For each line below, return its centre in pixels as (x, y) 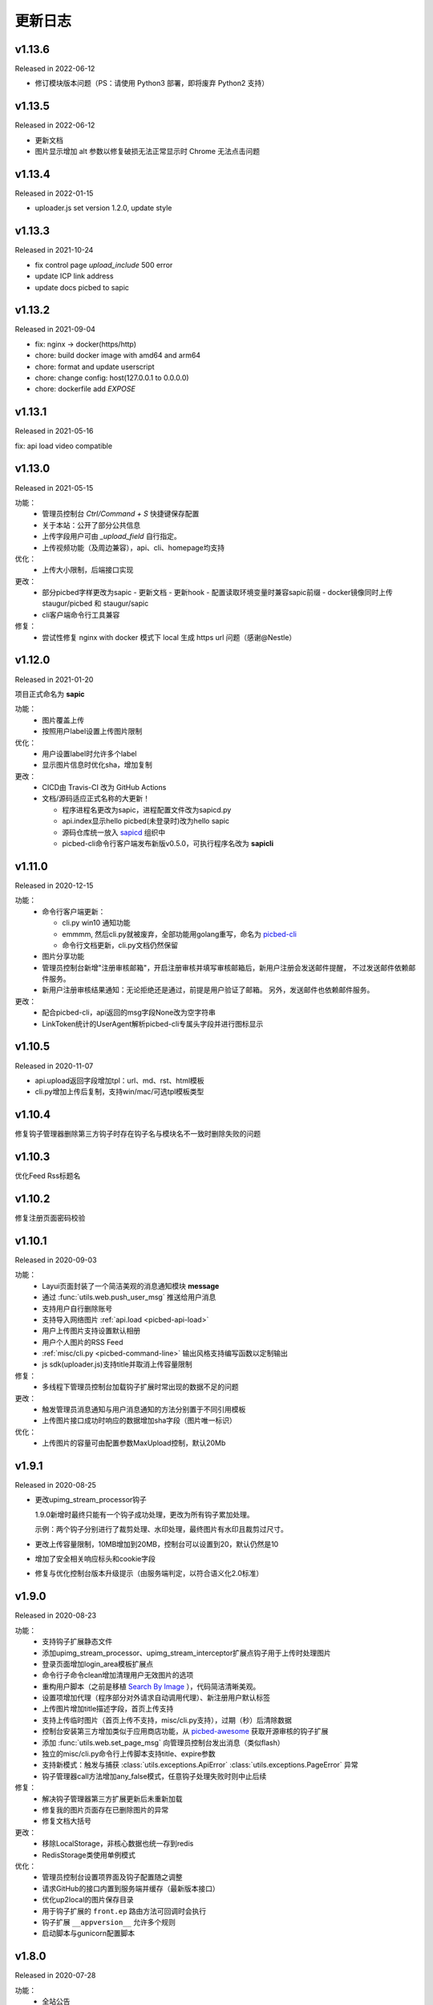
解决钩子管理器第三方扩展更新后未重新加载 (112, 1798)
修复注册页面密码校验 (50, 1218)
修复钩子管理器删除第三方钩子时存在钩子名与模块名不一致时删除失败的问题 (138, 1134)
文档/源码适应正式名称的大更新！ (96, 799)
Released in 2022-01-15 (54, 193)
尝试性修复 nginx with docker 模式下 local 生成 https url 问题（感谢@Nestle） (169, 637)
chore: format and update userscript (95, 367)
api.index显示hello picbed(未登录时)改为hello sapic (146, 821)
